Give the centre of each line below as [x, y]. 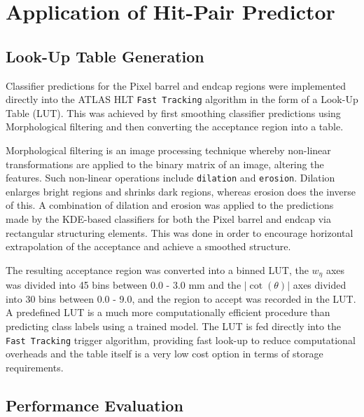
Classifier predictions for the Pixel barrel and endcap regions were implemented [176, 85]
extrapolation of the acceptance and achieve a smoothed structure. [148, 246]
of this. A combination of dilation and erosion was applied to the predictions [170, 205]
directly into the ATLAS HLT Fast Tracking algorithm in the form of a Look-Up [182, 99]
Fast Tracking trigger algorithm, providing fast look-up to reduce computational [181, 340]
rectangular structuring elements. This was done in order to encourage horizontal [180, 232]
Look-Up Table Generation [105, 56]
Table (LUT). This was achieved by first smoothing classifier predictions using [173, 112]
